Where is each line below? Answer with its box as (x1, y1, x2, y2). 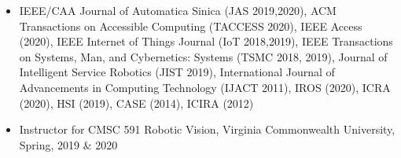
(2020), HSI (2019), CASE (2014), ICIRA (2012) (19, 94, 254, 111)
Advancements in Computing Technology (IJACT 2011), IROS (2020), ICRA (19, 79, 391, 95)
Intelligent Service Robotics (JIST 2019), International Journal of (19, 64, 335, 80)
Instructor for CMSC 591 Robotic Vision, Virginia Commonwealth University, (19, 121, 395, 138)
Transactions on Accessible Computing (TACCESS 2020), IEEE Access (19, 17, 362, 34)
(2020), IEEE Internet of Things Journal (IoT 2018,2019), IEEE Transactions (19, 33, 393, 50)
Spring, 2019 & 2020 (19, 136, 118, 152)
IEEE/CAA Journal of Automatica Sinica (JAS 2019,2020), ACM (19, 2, 337, 18)
